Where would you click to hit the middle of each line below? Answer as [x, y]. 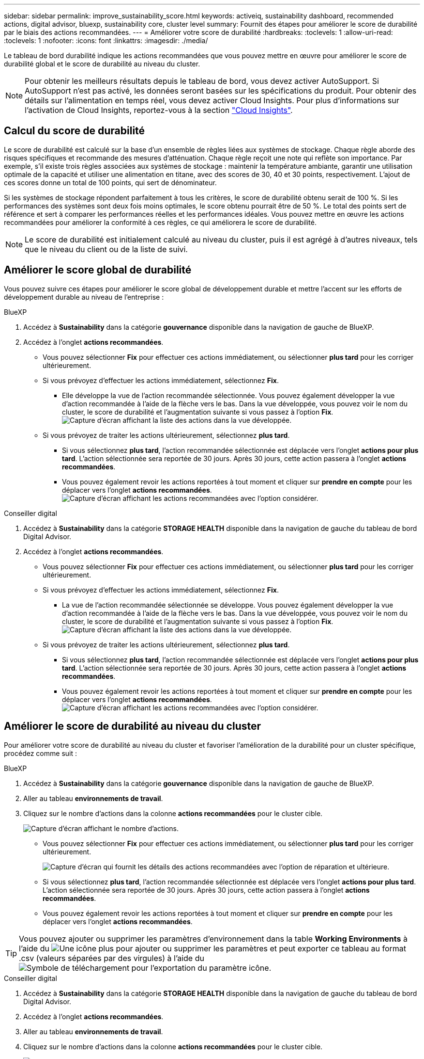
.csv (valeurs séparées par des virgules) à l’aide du [112, 958]
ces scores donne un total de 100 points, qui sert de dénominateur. [110, 182]
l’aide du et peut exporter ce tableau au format [212, 948]
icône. [260, 968]
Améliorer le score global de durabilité [98, 270]
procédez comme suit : [40, 753]
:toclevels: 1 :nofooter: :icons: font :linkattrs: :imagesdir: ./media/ [106, 40]
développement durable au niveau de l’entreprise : [84, 297]
